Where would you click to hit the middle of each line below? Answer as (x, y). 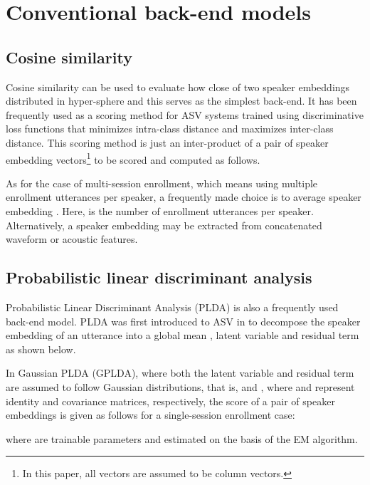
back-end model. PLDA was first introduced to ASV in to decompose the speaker (183, 321)
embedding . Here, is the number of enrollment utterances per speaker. (160, 210)
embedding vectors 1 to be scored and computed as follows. (133, 158)
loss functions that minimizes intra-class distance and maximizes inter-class (170, 129)
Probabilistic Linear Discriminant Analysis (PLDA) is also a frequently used (172, 307)
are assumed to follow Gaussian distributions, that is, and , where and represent (180, 386)
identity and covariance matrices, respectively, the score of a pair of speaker (170, 401)
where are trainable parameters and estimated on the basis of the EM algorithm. (182, 438)
